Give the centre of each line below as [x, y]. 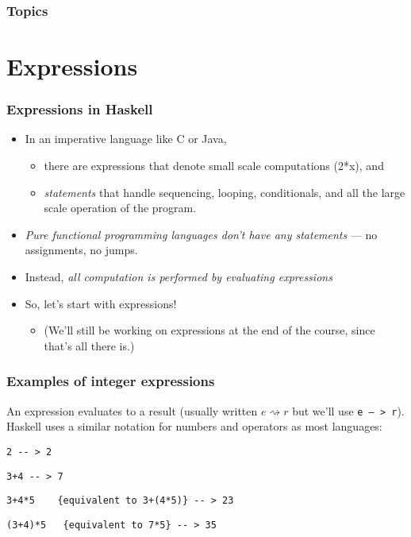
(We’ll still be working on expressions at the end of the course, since [209, 330]
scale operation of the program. [120, 208]
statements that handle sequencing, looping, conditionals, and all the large [225, 192]
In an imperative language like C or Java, [126, 139]
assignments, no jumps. [81, 250]
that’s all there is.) [89, 345]
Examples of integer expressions [111, 381]
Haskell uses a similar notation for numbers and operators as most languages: [194, 426]
